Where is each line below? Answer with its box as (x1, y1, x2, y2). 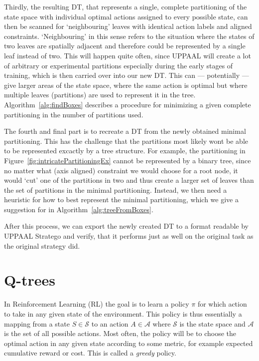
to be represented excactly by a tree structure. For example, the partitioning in (4, 145, 246, 156)
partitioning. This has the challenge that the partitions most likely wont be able (4, 135, 249, 146)
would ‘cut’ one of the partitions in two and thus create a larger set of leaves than (4, 175, 254, 185)
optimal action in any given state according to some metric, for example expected (4, 338, 253, 348)
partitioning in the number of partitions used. (4, 109, 143, 119)
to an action (91, 318, 129, 329)
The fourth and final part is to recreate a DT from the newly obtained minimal (4, 126, 246, 136)
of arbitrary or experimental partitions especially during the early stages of (4, 60, 233, 70)
